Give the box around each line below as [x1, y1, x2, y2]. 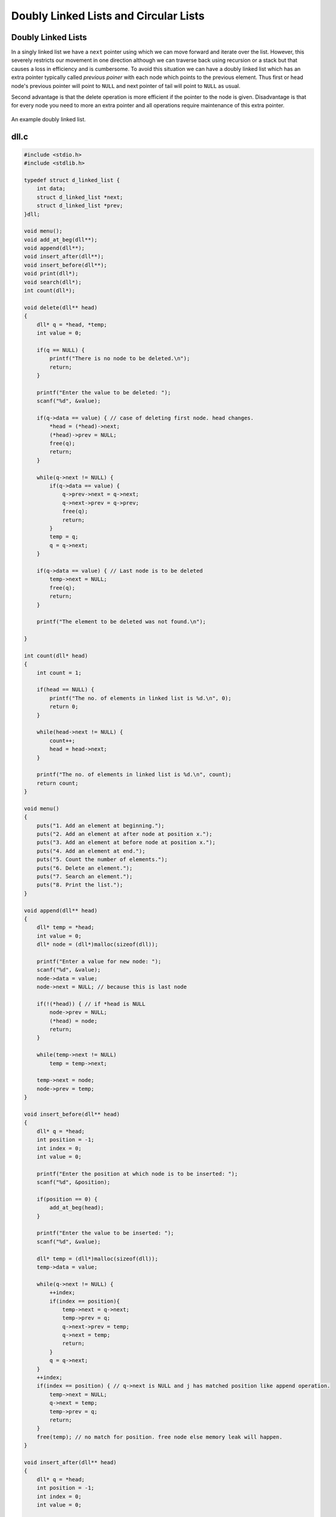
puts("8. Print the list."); [36, 882, 124, 888]
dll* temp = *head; [36, 924, 95, 931]
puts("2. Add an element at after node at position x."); [36, 831, 212, 837]
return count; [36, 780, 79, 786]
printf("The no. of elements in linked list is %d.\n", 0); [49, 695, 232, 701]
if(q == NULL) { [36, 346, 85, 353]
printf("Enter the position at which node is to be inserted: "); [36, 1170, 239, 1177]
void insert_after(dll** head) [24, 1459, 117, 1465]
